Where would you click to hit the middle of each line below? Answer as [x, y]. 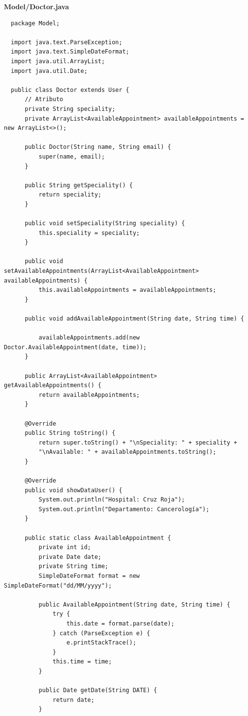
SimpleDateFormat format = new [89, 576]
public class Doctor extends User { [70, 90]
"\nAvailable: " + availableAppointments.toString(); [127, 452]
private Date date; [70, 557]
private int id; [65, 547]
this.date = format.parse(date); [120, 624]
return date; [74, 700]
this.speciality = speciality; [89, 233]
